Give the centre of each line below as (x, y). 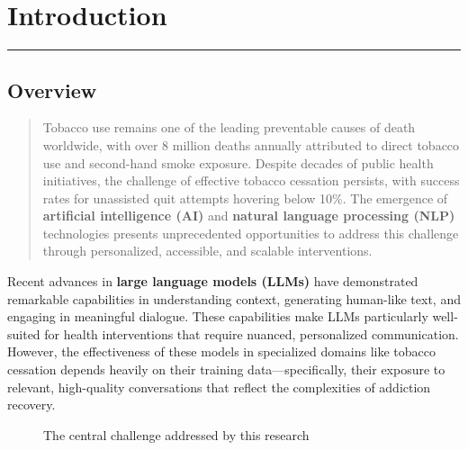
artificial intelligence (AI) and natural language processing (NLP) (249, 216)
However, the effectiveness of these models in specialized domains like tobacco (222, 351)
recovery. (31, 405)
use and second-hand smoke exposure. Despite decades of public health (238, 162)
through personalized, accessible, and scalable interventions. (207, 251)
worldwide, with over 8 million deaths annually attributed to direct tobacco (251, 144)
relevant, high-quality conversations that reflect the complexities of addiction (219, 387)
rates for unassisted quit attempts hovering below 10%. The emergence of (245, 198)
